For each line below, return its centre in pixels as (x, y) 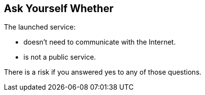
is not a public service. (60, 57)
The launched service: (40, 27)
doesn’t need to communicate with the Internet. (100, 42)
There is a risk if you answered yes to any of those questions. (103, 72)
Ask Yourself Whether (59, 8)
